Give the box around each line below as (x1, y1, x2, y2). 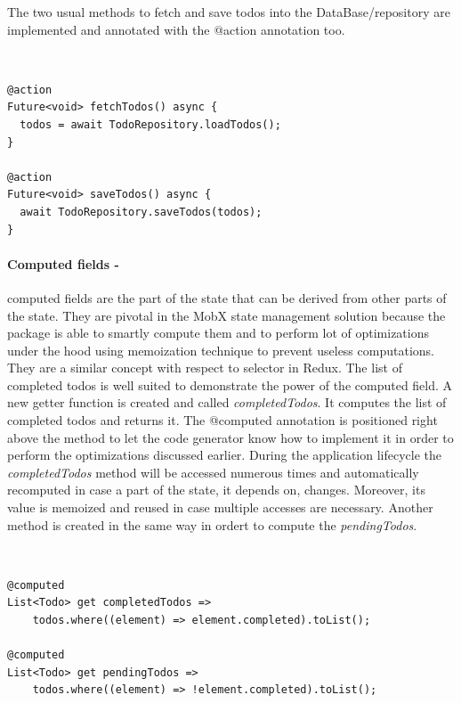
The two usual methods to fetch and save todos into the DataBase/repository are (7, 3, 450, 20)
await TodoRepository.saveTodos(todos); (20, 205, 263, 218)
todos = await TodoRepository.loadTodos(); (20, 118, 281, 131)
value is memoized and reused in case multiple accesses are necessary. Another (7, 498, 433, 517)
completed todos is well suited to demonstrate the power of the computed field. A (7, 375, 453, 394)
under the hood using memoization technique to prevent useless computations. (7, 340, 434, 359)
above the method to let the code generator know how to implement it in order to (7, 428, 454, 446)
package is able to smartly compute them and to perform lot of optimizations (7, 323, 429, 342)
